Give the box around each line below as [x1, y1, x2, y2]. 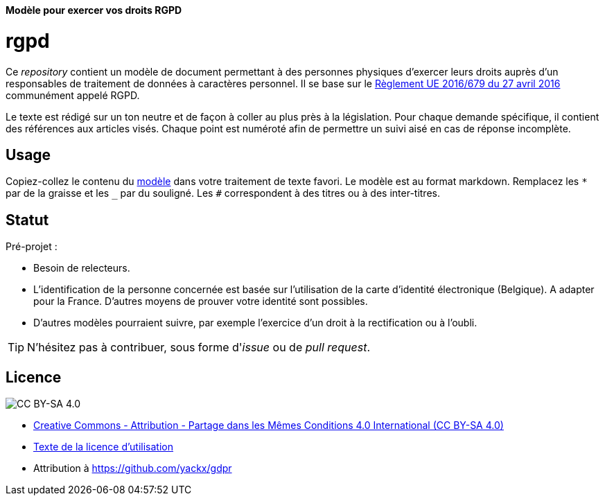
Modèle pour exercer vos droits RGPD [6, 4, 182, 16]
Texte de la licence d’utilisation [33, 441, 174, 453]
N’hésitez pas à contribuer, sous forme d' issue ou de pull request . [27, 340, 371, 355]
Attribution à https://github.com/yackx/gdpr [33, 462, 232, 475]
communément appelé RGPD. [6, 89, 140, 101]
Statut [6, 211, 49, 229]
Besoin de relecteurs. [33, 262, 130, 274]
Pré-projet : [6, 240, 58, 253]
